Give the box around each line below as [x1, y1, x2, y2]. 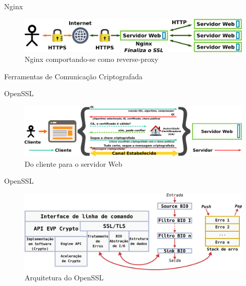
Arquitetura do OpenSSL [25, 272, 104, 282]
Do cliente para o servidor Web [25, 158, 122, 169]
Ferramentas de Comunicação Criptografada [4, 71, 142, 81]
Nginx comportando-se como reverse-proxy [25, 54, 158, 64]
